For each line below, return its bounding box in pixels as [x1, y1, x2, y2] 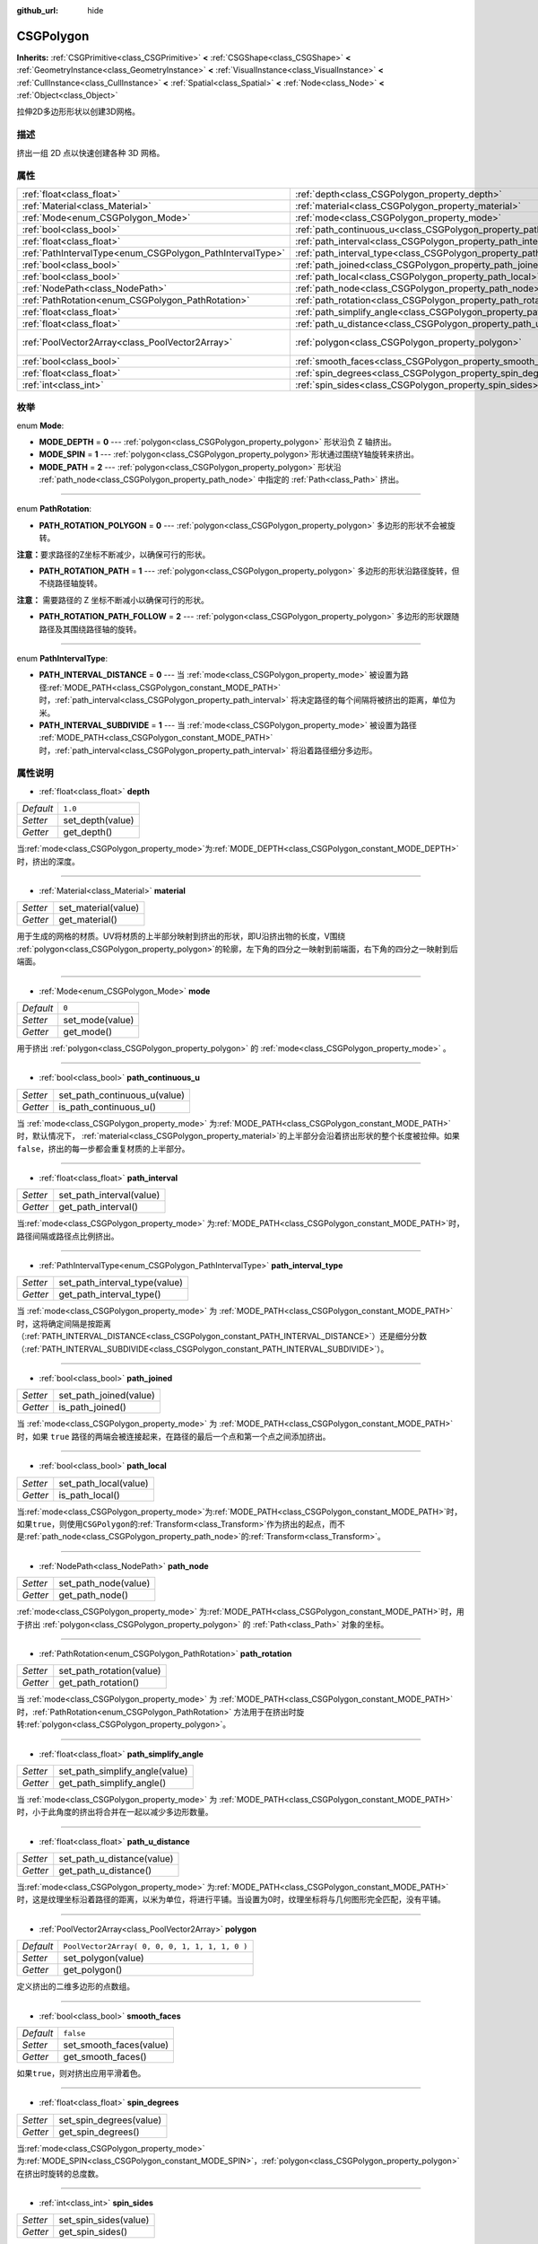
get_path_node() [58, 1589, 129, 1601]
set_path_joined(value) [58, 1389, 156, 1402]
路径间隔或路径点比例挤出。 [16, 1231, 119, 1241]
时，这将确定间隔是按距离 [16, 1318, 111, 1328]
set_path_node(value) [58, 1577, 151, 1590]
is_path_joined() [58, 1401, 127, 1414]
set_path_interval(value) [58, 1189, 161, 1202]
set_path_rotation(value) [58, 1665, 161, 1678]
